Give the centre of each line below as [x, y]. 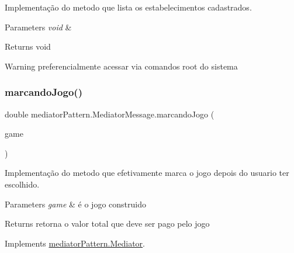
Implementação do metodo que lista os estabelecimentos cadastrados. [128, 7]
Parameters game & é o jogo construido [75, 204]
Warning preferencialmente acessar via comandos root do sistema [121, 66]
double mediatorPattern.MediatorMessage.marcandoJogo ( [110, 114]
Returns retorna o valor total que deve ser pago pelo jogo [107, 223]
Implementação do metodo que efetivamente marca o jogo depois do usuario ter [147, 173]
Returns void [28, 46]
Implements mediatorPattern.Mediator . [75, 243]
